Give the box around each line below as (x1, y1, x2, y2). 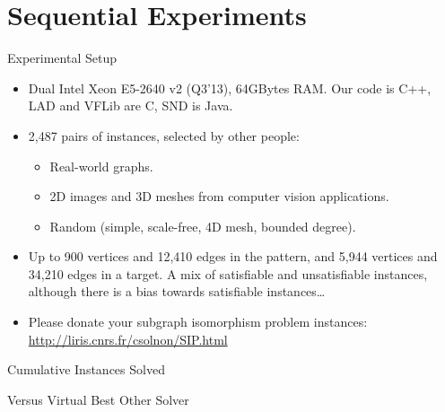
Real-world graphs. (49, 156, 153, 175)
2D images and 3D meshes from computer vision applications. (49, 187, 389, 206)
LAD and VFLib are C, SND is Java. (28, 96, 233, 115)
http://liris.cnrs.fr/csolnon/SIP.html (28, 329, 228, 348)
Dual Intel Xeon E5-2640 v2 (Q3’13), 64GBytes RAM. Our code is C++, (28, 78, 432, 97)
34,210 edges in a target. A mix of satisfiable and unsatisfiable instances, (28, 264, 428, 283)
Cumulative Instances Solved (7, 360, 165, 379)
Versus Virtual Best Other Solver (7, 390, 189, 408)
